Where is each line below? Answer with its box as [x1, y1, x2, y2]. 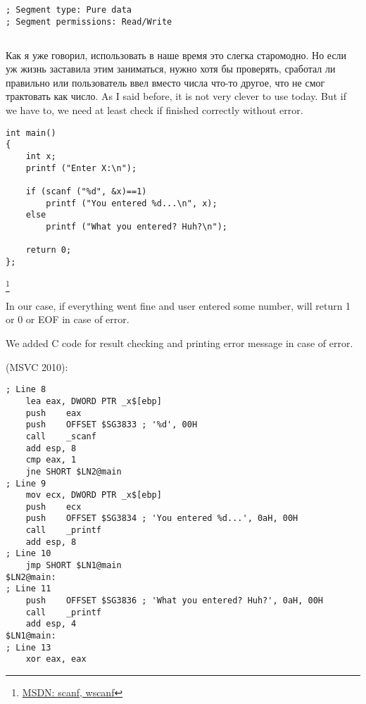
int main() [6, 127, 56, 138]
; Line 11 [6, 584, 51, 594]
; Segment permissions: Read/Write [6, 16, 172, 27]
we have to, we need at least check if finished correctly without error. [6, 103, 303, 118]
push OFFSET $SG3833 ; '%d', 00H [25, 420, 198, 430]
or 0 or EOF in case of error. [6, 312, 130, 327]
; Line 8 [6, 384, 46, 395]
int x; [25, 151, 56, 161]
